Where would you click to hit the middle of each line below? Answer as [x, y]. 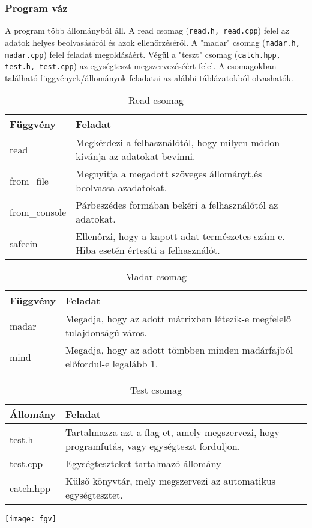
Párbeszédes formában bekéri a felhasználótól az [177, 205]
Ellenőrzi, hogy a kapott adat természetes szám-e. [180, 236]
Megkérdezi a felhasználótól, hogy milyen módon [178, 143]
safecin [24, 243]
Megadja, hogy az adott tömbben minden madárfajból [179, 350]
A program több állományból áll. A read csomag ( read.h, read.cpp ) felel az [147, 30]
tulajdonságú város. [106, 333]
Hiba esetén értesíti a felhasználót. [148, 250]
